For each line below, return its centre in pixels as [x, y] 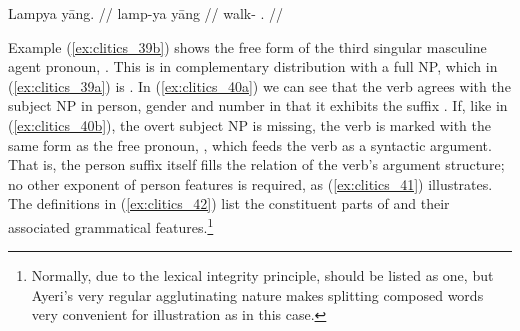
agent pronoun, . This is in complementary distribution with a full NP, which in [253, 66]
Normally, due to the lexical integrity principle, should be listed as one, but [262, 275]
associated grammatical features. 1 [111, 225]
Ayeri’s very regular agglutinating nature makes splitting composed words [257, 294]
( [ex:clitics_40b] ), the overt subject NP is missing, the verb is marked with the [249, 124]
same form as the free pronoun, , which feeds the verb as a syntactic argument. [250, 144]
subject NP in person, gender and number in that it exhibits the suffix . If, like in [258, 105]
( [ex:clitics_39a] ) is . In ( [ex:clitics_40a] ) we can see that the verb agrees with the [259, 85]
